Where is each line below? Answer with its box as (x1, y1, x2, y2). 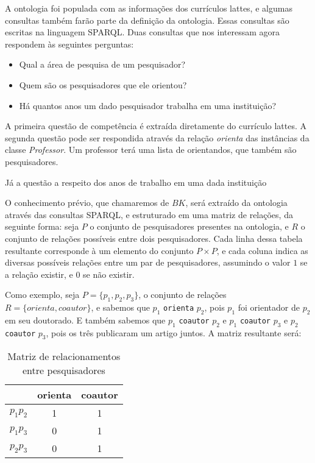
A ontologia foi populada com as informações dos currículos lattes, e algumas (5, 2, 292, 14)
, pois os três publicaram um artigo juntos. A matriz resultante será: (46, 326, 302, 339)
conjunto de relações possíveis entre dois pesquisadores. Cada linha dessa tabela (5, 231, 303, 244)
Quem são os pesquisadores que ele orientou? (19, 78, 187, 91)
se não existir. (83, 267, 135, 280)
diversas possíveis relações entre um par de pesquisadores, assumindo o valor (5, 256, 291, 269)
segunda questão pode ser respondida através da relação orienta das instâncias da (5, 131, 310, 144)
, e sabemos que (91, 301, 150, 314)
